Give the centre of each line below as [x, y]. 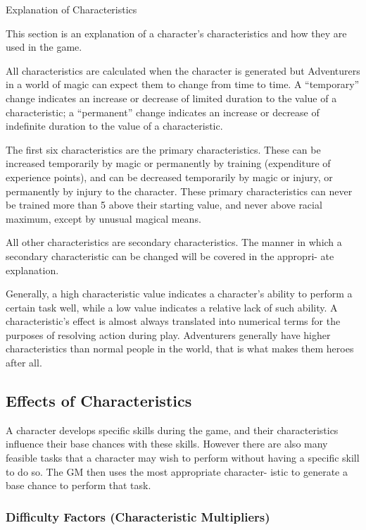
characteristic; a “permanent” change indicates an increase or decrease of [163, 112]
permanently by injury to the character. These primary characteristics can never [179, 191]
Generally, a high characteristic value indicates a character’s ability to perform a [179, 294]
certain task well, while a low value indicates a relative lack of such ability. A [172, 307]
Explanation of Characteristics [71, 9]
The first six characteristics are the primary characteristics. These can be [163, 149]
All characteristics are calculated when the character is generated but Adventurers [183, 70]
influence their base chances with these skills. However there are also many [167, 444]
